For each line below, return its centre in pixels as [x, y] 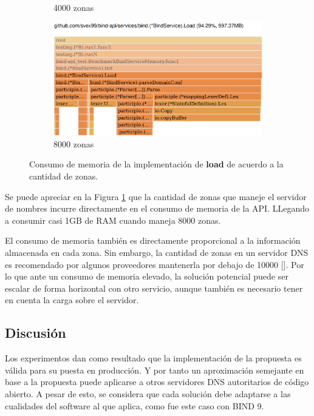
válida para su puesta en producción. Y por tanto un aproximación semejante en [155, 370]
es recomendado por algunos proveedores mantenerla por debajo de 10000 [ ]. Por [155, 264]
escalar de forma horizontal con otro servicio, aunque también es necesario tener [154, 288]
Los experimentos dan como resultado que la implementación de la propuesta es [153, 358]
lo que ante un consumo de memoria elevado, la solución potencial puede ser [147, 276]
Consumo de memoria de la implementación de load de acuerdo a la [156, 164]
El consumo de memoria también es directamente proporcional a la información [153, 240]
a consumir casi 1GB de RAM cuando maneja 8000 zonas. [113, 220]
